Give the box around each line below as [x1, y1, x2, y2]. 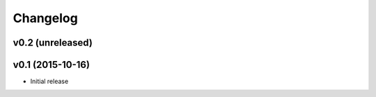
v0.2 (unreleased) [13, 37, 93, 48]
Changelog [13, 10, 78, 26]
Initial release [30, 77, 69, 86]
